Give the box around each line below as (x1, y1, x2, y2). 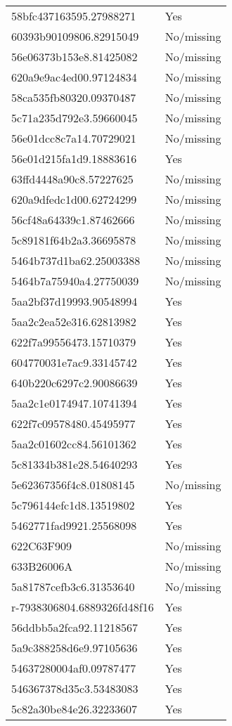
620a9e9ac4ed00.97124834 (11, 69, 137, 85)
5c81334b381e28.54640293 (11, 456, 138, 472)
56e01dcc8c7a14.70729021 (11, 130, 136, 146)
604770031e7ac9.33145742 (11, 354, 137, 370)
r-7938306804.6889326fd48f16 (11, 599, 154, 615)
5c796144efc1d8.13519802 (11, 497, 135, 513)
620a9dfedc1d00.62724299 (11, 191, 137, 207)
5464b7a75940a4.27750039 (11, 273, 139, 289)
